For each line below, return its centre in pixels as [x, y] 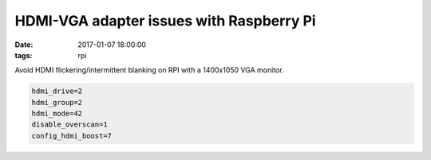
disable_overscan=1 [69, 125]
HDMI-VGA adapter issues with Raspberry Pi [165, 21]
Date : [24, 45]
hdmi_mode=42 [57, 114]
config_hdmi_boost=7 [71, 136]
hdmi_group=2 [57, 102]
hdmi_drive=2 [57, 91]
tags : [24, 55]
